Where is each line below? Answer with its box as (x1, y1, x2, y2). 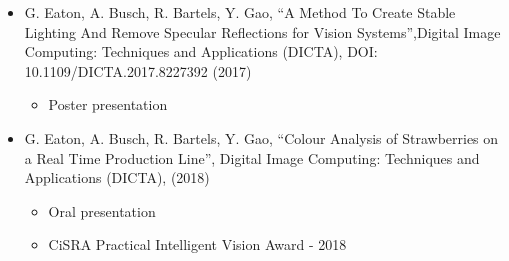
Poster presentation (48, 94, 168, 115)
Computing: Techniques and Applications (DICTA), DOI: (24, 41, 378, 62)
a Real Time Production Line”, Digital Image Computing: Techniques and (24, 147, 480, 168)
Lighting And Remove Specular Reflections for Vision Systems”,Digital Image (24, 21, 501, 42)
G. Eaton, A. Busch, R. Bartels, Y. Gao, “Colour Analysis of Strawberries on (24, 127, 499, 148)
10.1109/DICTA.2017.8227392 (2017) (24, 60, 252, 81)
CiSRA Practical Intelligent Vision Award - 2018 (48, 234, 347, 255)
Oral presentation (48, 200, 156, 221)
